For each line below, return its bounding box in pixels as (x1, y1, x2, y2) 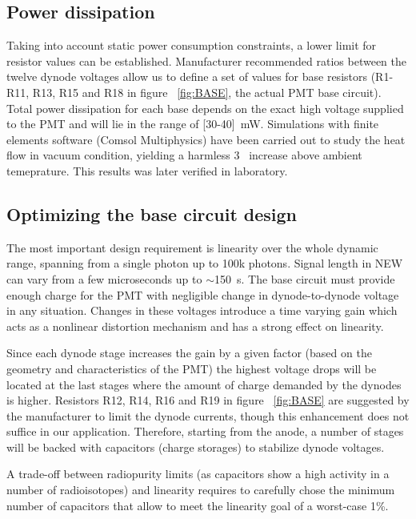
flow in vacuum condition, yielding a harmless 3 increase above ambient (6, 147, 362, 163)
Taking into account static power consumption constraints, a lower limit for (6, 37, 377, 54)
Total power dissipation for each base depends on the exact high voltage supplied (6, 99, 404, 116)
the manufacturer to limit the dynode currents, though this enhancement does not (6, 407, 410, 424)
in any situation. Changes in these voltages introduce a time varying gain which (6, 302, 398, 319)
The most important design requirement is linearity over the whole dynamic (6, 239, 378, 255)
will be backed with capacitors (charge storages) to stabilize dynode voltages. (6, 438, 385, 455)
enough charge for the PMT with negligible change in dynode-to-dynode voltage (6, 286, 399, 303)
